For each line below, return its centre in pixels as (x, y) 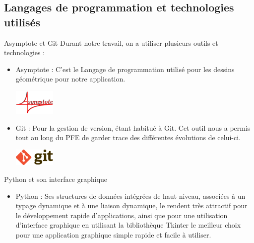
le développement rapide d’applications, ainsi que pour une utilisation (122, 215)
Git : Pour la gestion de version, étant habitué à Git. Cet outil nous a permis (133, 127)
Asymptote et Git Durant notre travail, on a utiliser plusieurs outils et (111, 42)
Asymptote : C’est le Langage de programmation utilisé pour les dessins (125, 69)
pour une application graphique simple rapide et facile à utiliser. (113, 234)
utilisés (22, 22)
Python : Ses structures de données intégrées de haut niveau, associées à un (130, 196)
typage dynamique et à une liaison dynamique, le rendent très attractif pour (131, 205)
